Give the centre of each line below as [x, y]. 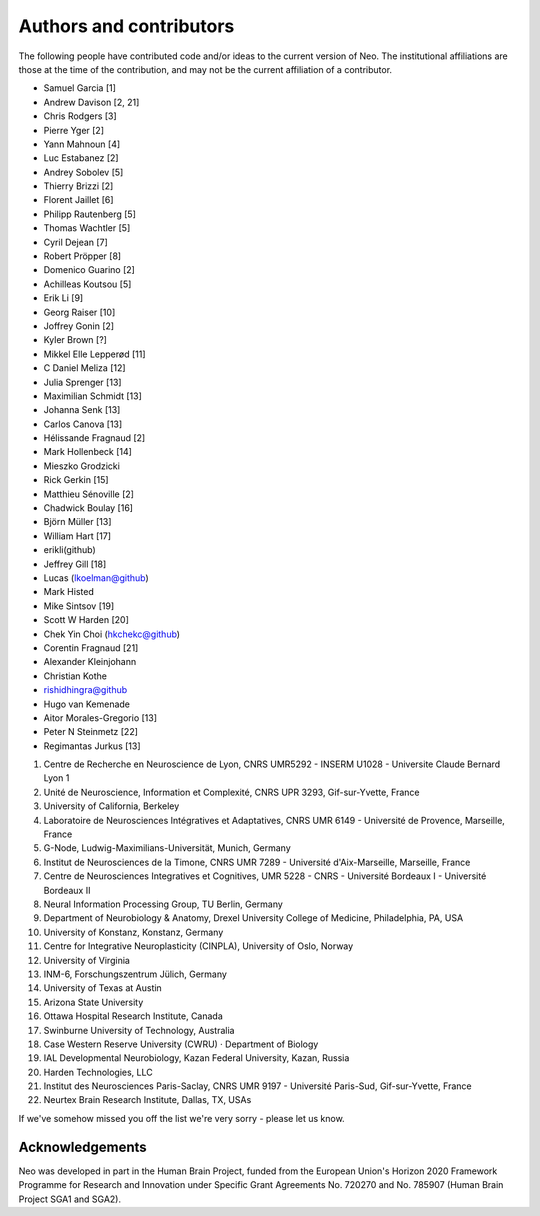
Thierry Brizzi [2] [78, 186]
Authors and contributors [126, 26]
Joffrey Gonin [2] [79, 326]
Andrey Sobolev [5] [83, 172]
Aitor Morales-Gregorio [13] [100, 717]
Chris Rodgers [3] [80, 116]
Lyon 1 [56, 778]
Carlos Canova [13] [83, 424]
